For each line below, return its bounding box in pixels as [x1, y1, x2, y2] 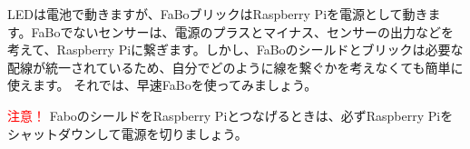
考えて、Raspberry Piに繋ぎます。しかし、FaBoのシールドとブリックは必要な [7, 40, 464, 59]
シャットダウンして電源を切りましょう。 [7, 124, 248, 143]
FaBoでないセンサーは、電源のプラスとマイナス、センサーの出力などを [31, 22, 454, 41]
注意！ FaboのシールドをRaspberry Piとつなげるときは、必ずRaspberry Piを [7, 105, 454, 124]
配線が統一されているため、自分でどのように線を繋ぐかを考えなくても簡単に [7, 57, 464, 76]
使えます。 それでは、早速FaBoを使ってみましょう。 [7, 75, 318, 94]
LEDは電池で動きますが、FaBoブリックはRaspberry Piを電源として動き [7, 5, 428, 23]
